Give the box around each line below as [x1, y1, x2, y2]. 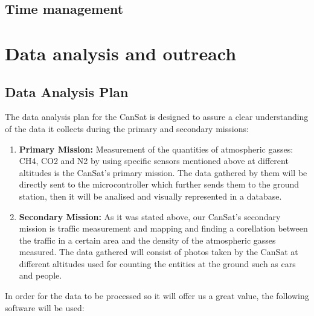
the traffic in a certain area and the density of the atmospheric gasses [19, 233, 276, 246]
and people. [19, 269, 62, 282]
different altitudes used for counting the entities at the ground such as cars [19, 257, 296, 270]
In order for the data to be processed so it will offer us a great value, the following [5, 289, 309, 302]
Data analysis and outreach [5, 40, 237, 65]
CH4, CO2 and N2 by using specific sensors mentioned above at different [19, 154, 289, 167]
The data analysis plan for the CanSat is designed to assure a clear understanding [5, 110, 309, 123]
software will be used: [5, 301, 85, 314]
